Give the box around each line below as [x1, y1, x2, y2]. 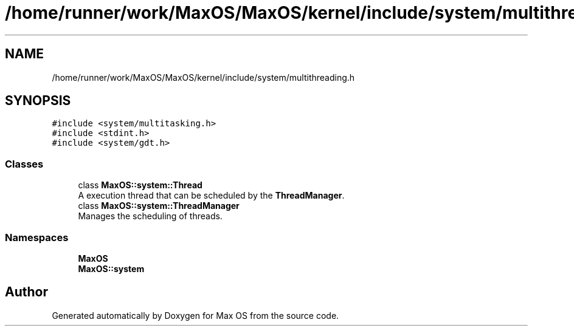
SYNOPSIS [5, 93, 71, 109]
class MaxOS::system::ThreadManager [78, 200, 240, 211]
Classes [5, 157, 44, 170]
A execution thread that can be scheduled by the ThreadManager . [78, 190, 345, 201]
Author [5, 284, 48, 300]
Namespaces [5, 231, 69, 244]
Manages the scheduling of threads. [78, 211, 223, 222]
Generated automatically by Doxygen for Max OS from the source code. [52, 310, 339, 321]
